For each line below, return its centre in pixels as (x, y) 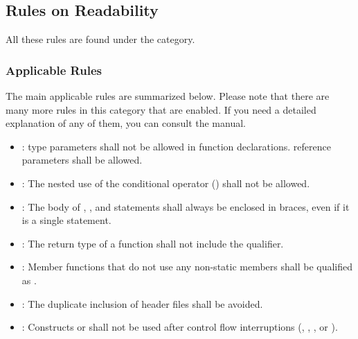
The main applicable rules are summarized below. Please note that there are (168, 96)
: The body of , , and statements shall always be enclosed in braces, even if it (186, 206)
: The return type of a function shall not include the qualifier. (153, 243)
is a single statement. (66, 220)
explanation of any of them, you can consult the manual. (126, 123)
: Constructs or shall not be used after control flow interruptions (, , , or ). (180, 327)
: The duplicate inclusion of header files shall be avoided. (142, 303)
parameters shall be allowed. (82, 160)
